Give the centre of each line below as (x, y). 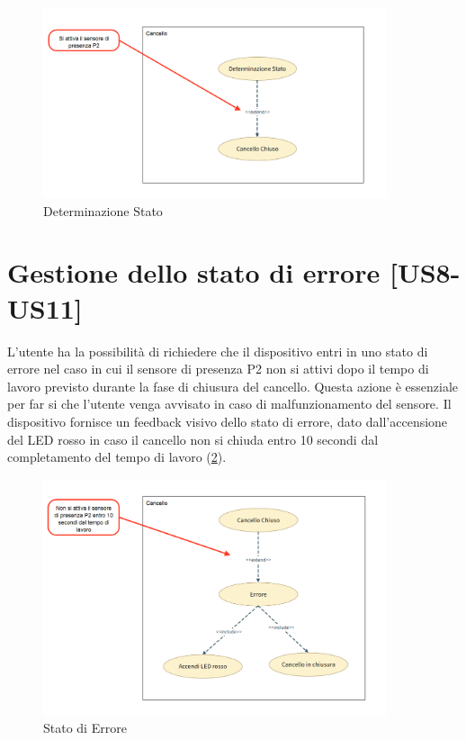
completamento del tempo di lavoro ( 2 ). (117, 457)
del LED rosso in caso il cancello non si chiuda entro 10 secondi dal (193, 439)
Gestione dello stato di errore (194, 272)
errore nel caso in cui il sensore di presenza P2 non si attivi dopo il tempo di (218, 369)
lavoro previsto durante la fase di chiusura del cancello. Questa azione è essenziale (233, 386)
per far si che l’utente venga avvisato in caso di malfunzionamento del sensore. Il (229, 404)
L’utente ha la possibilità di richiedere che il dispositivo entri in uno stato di (218, 351)
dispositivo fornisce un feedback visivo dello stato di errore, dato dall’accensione (228, 421)
